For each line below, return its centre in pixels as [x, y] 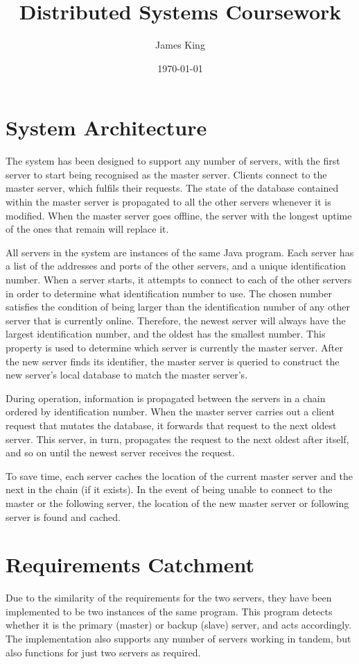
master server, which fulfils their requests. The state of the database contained [172, 188]
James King [180, 45]
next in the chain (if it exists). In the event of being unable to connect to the [169, 489]
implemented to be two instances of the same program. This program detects [169, 611]
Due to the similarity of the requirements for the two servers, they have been [169, 598]
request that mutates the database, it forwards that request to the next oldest [171, 425]
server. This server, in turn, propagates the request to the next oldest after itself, [177, 439]
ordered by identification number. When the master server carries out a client [170, 412]
